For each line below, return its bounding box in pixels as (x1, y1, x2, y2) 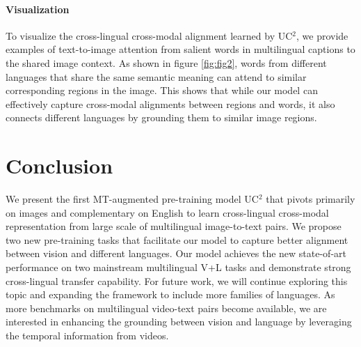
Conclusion (6, 151, 113, 180)
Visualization (6, 1, 70, 16)
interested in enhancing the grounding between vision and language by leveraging (6, 314, 352, 329)
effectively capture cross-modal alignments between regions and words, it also (6, 96, 335, 111)
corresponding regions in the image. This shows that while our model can (6, 83, 318, 98)
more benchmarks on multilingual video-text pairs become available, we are (6, 300, 327, 315)
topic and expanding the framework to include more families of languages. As (6, 287, 335, 302)
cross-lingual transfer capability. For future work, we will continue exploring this (6, 273, 348, 288)
